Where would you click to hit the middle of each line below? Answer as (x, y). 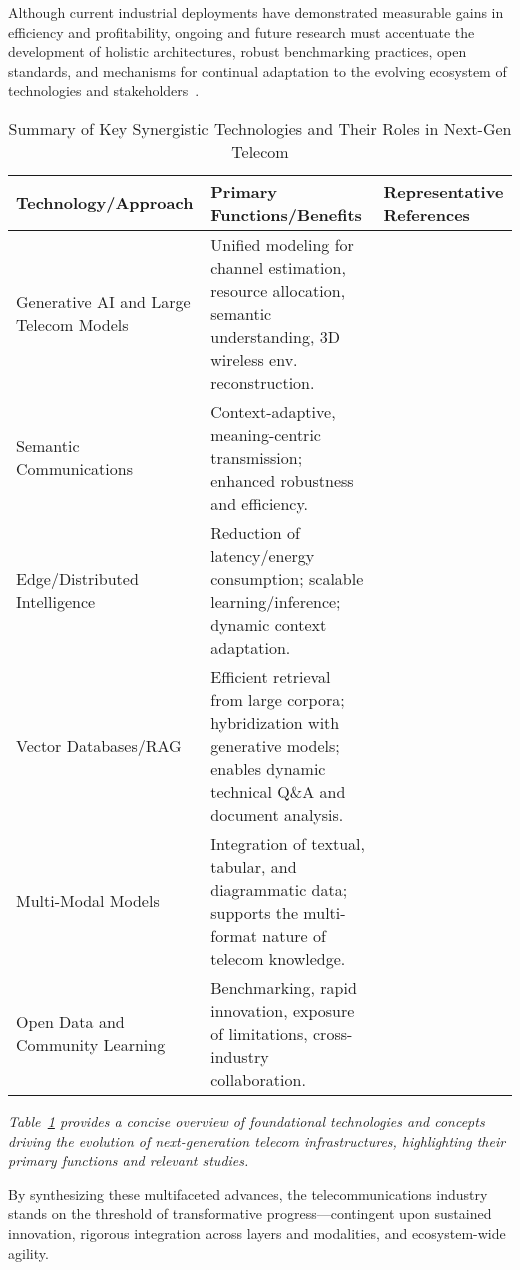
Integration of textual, (287, 843)
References (426, 214)
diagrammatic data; (279, 889)
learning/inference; (275, 601)
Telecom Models (72, 325)
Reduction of (255, 532)
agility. (28, 1252)
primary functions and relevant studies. (128, 1160)
